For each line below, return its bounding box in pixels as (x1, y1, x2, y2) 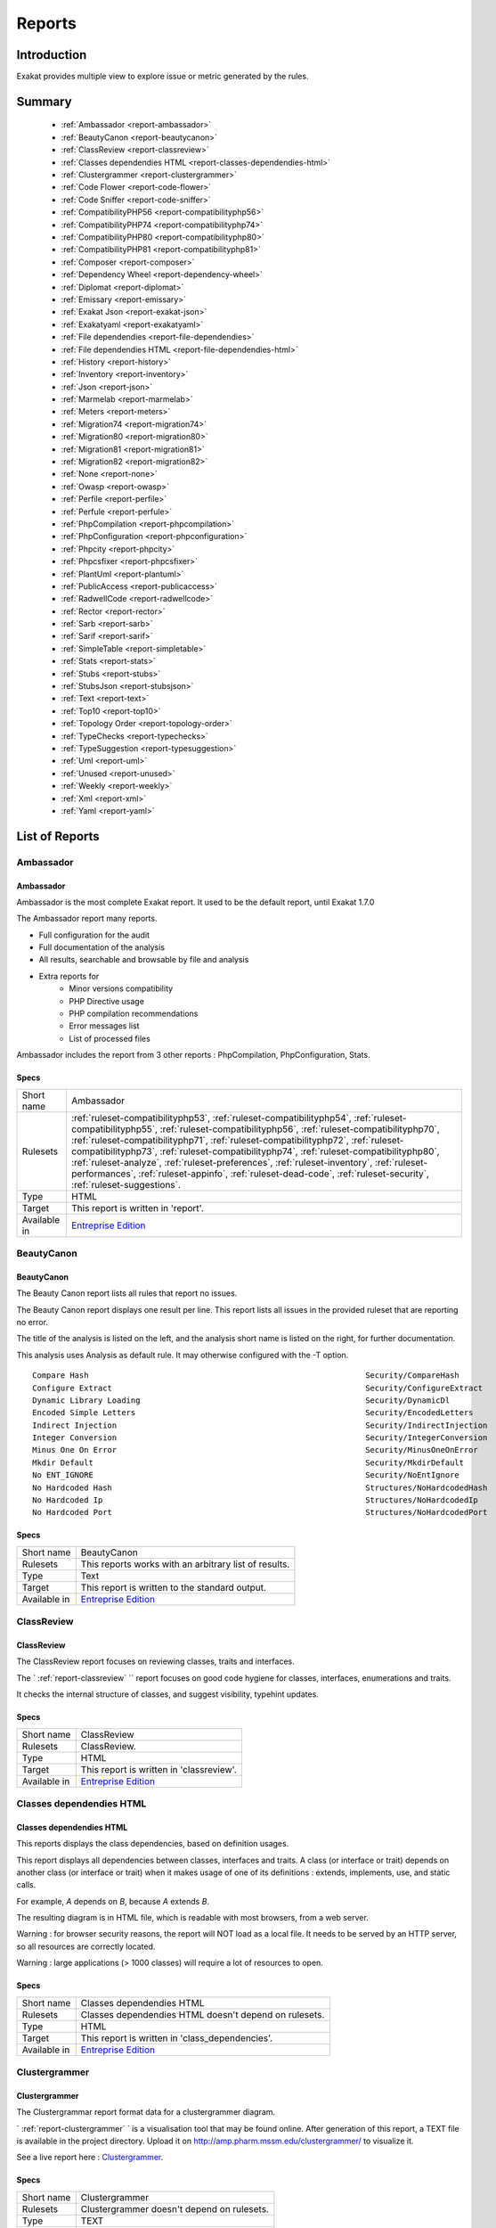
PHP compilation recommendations (69, 1008, 199, 1020)
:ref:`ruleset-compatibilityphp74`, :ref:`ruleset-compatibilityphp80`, (159, 1145, 440, 1158)
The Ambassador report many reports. (16, 913, 158, 924)
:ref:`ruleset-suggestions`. (71, 1178, 182, 1191)
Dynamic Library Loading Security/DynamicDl (32, 1395, 451, 1405)
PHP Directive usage (69, 995, 144, 1006)
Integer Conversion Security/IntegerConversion (32, 1433, 488, 1443)
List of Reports (16, 829, 100, 844)
